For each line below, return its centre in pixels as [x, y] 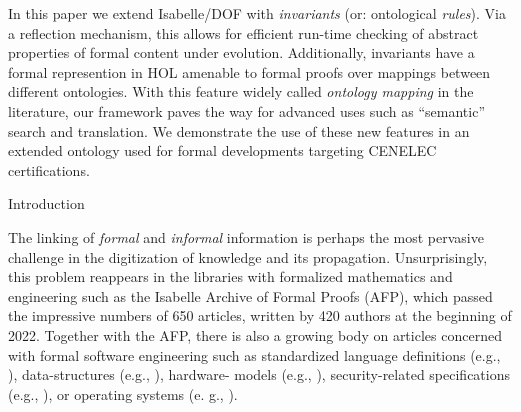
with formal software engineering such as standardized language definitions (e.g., [254, 354]
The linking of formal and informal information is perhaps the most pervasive [246, 236]
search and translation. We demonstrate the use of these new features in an [239, 130]
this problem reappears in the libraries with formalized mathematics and [230, 276]
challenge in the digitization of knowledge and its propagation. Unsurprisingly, [248, 256]
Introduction [46, 203]
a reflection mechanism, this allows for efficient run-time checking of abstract [243, 32]
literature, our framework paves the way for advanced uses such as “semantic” [247, 110]
